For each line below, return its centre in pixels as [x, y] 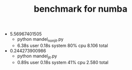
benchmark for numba [81, 9]
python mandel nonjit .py [40, 40]
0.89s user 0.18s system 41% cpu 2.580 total [63, 62]
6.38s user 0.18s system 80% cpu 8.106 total [63, 46]
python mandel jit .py [37, 56]
